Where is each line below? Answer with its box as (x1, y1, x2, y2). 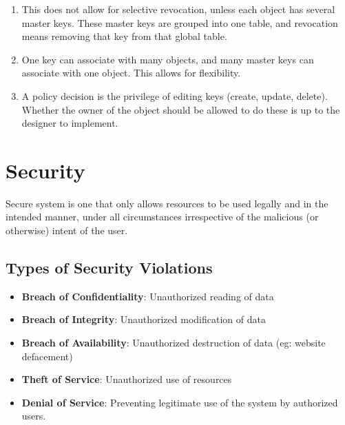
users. (21, 408, 46, 423)
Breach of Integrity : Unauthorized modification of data (21, 312, 266, 326)
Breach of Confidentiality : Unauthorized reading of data (21, 289, 274, 303)
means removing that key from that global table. (21, 29, 227, 43)
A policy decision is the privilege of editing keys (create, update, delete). (21, 88, 328, 103)
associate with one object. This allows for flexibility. (21, 65, 241, 80)
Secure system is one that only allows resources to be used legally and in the (6, 196, 328, 210)
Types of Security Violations (6, 257, 213, 278)
